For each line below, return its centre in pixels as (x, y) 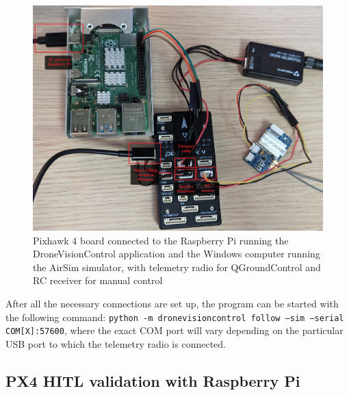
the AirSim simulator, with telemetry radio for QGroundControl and (177, 267)
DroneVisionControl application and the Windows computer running (177, 254)
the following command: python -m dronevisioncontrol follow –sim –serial (175, 317)
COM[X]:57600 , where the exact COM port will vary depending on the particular (174, 330)
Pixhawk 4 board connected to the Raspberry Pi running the (161, 240)
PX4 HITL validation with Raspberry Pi (153, 380)
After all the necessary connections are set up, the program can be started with (172, 304)
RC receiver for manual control (98, 280)
